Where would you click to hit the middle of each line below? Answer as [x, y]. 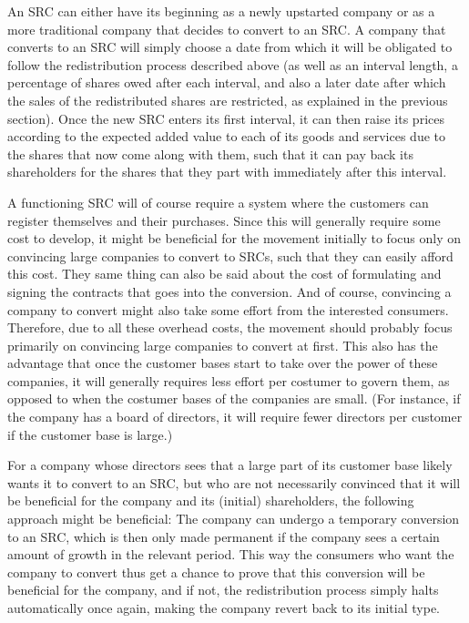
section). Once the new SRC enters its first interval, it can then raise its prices [226, 118]
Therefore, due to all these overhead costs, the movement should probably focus [230, 327]
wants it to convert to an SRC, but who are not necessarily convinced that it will [234, 482]
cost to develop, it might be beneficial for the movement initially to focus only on [234, 238]
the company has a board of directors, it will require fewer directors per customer [235, 417]
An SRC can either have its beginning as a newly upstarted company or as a [221, 11]
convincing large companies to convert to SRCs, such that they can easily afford [230, 255]
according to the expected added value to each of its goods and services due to [227, 136]
